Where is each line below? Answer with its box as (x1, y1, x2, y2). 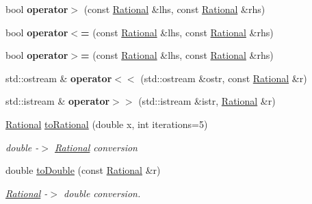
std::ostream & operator (5, 71, 112, 85)
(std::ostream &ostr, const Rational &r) (140, 71, 307, 85)
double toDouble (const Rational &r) (5, 163, 161, 177)
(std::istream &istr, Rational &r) (138, 94, 276, 108)
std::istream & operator (5, 94, 110, 108)
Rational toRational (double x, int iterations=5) (5, 116, 208, 131)
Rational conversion (55, 140, 138, 154)
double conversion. (64, 186, 141, 200)
